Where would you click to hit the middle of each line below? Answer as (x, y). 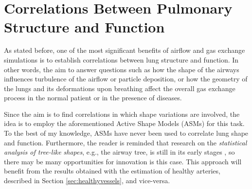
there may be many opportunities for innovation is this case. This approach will (123, 161)
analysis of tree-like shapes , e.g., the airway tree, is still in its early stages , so (119, 152)
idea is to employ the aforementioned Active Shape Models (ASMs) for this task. (124, 123)
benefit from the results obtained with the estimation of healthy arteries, (112, 171)
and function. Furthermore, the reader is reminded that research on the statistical (126, 142)
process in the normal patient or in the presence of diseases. (93, 98)
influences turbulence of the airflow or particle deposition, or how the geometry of (126, 79)
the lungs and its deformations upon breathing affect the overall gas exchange (120, 88)
